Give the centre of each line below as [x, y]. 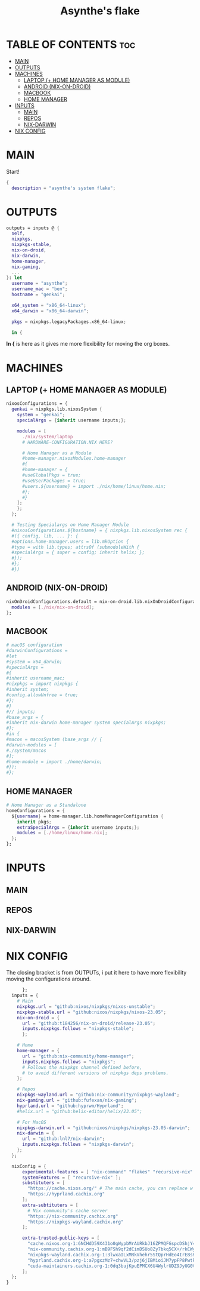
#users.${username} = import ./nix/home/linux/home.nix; [94, 486]
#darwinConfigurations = [37, 651]
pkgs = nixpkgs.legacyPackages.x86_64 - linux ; [69, 322]
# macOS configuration [34, 645]
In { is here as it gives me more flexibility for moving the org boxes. [88, 344]
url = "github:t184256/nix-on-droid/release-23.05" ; [89, 1023]
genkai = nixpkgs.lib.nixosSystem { [57, 409]
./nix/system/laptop [47, 437]
